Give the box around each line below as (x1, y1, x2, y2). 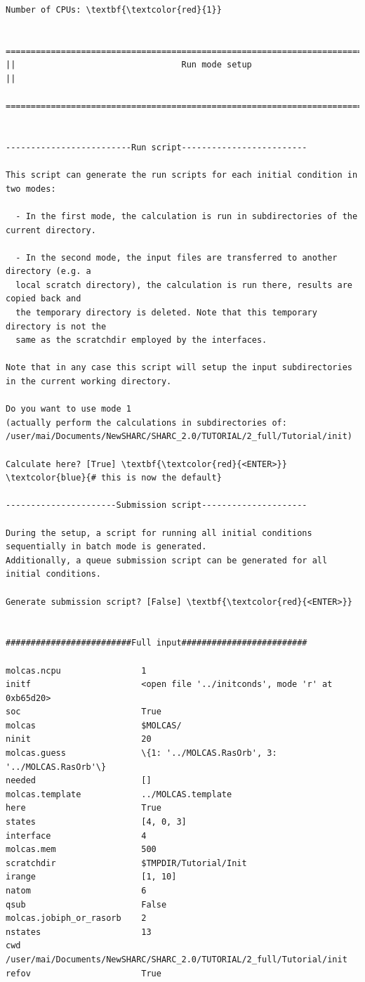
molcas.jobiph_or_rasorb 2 (6, 913, 147, 924)
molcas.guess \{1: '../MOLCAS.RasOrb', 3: (6, 748, 277, 759)
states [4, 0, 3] (6, 817, 187, 827)
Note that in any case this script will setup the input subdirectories (6, 362, 352, 373)
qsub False (6, 899, 167, 910)
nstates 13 (6, 927, 152, 937)
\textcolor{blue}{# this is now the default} (6, 473, 222, 483)
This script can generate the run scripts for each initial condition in (6, 170, 358, 181)
